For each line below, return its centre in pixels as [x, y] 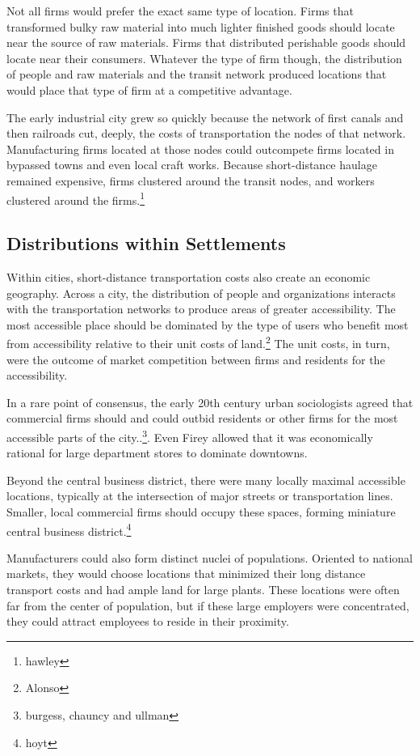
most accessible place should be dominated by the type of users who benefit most [208, 324]
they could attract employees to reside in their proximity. [148, 621]
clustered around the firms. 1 [76, 198]
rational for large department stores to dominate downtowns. [157, 453]
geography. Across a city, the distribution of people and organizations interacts [201, 293]
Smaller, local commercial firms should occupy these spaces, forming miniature [201, 512]
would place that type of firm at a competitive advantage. [149, 89]
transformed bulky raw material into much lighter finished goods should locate [201, 26]
